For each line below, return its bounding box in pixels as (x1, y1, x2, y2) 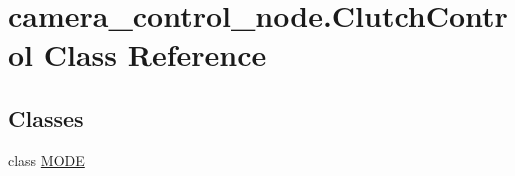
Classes (8, 102, 84, 133)
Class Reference (43, 34, 267, 75)
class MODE (8, 149, 85, 170)
